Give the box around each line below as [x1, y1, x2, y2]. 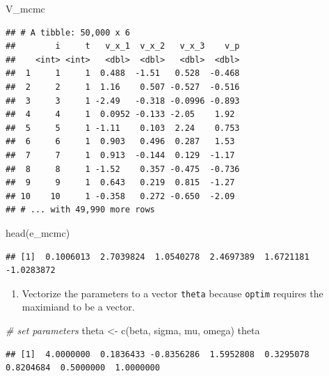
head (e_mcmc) [6, 225, 70, 240]
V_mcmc [6, 1, 45, 15]
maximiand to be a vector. [22, 299, 135, 314]
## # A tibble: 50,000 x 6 [6, 27, 130, 38]
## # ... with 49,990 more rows [6, 205, 155, 215]
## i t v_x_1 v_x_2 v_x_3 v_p [6, 41, 240, 52]
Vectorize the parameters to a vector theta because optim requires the [22, 285, 323, 300]
